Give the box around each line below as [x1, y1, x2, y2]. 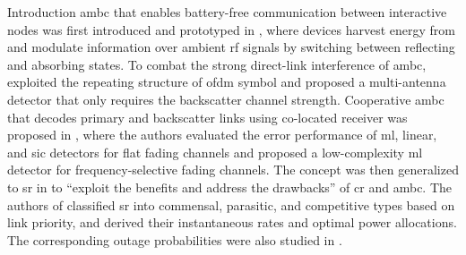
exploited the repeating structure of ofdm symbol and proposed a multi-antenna [7, 72, 446, 91]
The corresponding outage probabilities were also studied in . [7, 230, 342, 249]
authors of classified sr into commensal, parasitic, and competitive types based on [7, 195, 455, 214]
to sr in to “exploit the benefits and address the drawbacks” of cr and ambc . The [7, 177, 453, 196]
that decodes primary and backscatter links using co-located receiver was [7, 107, 408, 126]
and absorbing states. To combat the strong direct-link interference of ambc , [7, 55, 427, 73]
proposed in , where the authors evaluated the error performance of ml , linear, [7, 125, 437, 144]
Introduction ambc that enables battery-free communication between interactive [7, 3, 447, 21]
